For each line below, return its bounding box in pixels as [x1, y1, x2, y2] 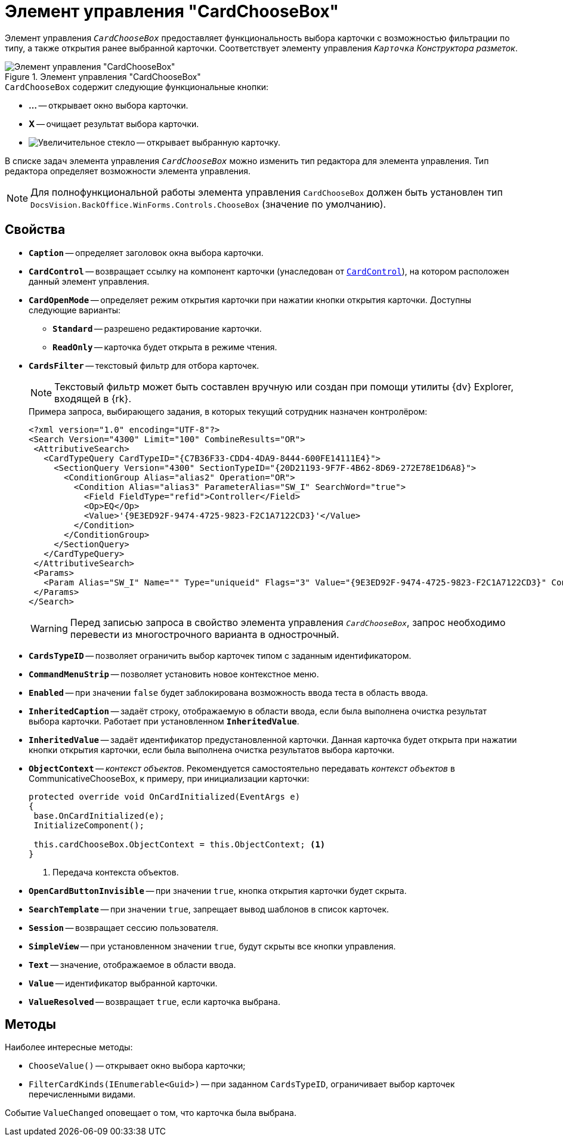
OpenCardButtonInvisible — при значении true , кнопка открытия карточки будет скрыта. [29, 885, 407, 896]
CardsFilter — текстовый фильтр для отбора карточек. [29, 360, 259, 371]
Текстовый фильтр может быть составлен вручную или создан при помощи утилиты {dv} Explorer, [54, 380, 514, 393]
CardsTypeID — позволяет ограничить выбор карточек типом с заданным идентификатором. [29, 650, 412, 661]
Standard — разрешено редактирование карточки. [52, 323, 262, 334]
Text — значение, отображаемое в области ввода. [29, 959, 236, 970]
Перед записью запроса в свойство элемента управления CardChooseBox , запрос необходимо [70, 616, 506, 628]
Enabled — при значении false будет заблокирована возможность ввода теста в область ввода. [29, 687, 428, 698]
